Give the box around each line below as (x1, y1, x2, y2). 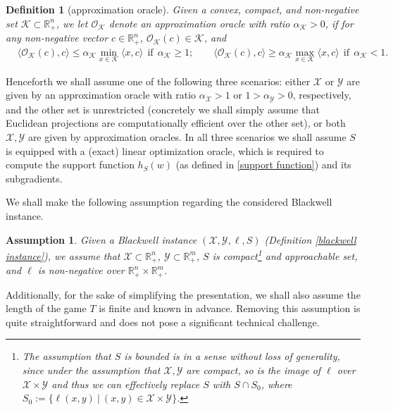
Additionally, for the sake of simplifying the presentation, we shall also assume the (6, 287, 361, 302)
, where (261, 376, 292, 391)
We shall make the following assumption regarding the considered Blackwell (6, 194, 332, 209)
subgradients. (6, 170, 63, 185)
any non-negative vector (6, 30, 108, 45)
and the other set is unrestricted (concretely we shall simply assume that (6, 101, 320, 116)
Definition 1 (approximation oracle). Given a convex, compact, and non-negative (6, 2, 359, 16)
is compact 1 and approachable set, (212, 247, 358, 263)
